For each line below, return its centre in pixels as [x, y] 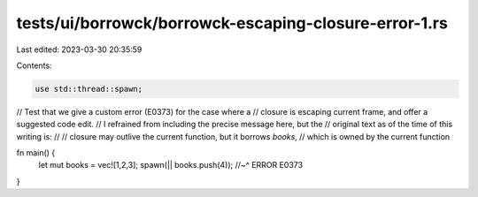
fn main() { [36, 153]
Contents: [34, 65]
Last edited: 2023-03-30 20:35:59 [79, 49]
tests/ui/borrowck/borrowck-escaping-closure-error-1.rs [232, 23]
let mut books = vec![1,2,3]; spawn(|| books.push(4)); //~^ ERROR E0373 [171, 165]
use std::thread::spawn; [89, 89]
